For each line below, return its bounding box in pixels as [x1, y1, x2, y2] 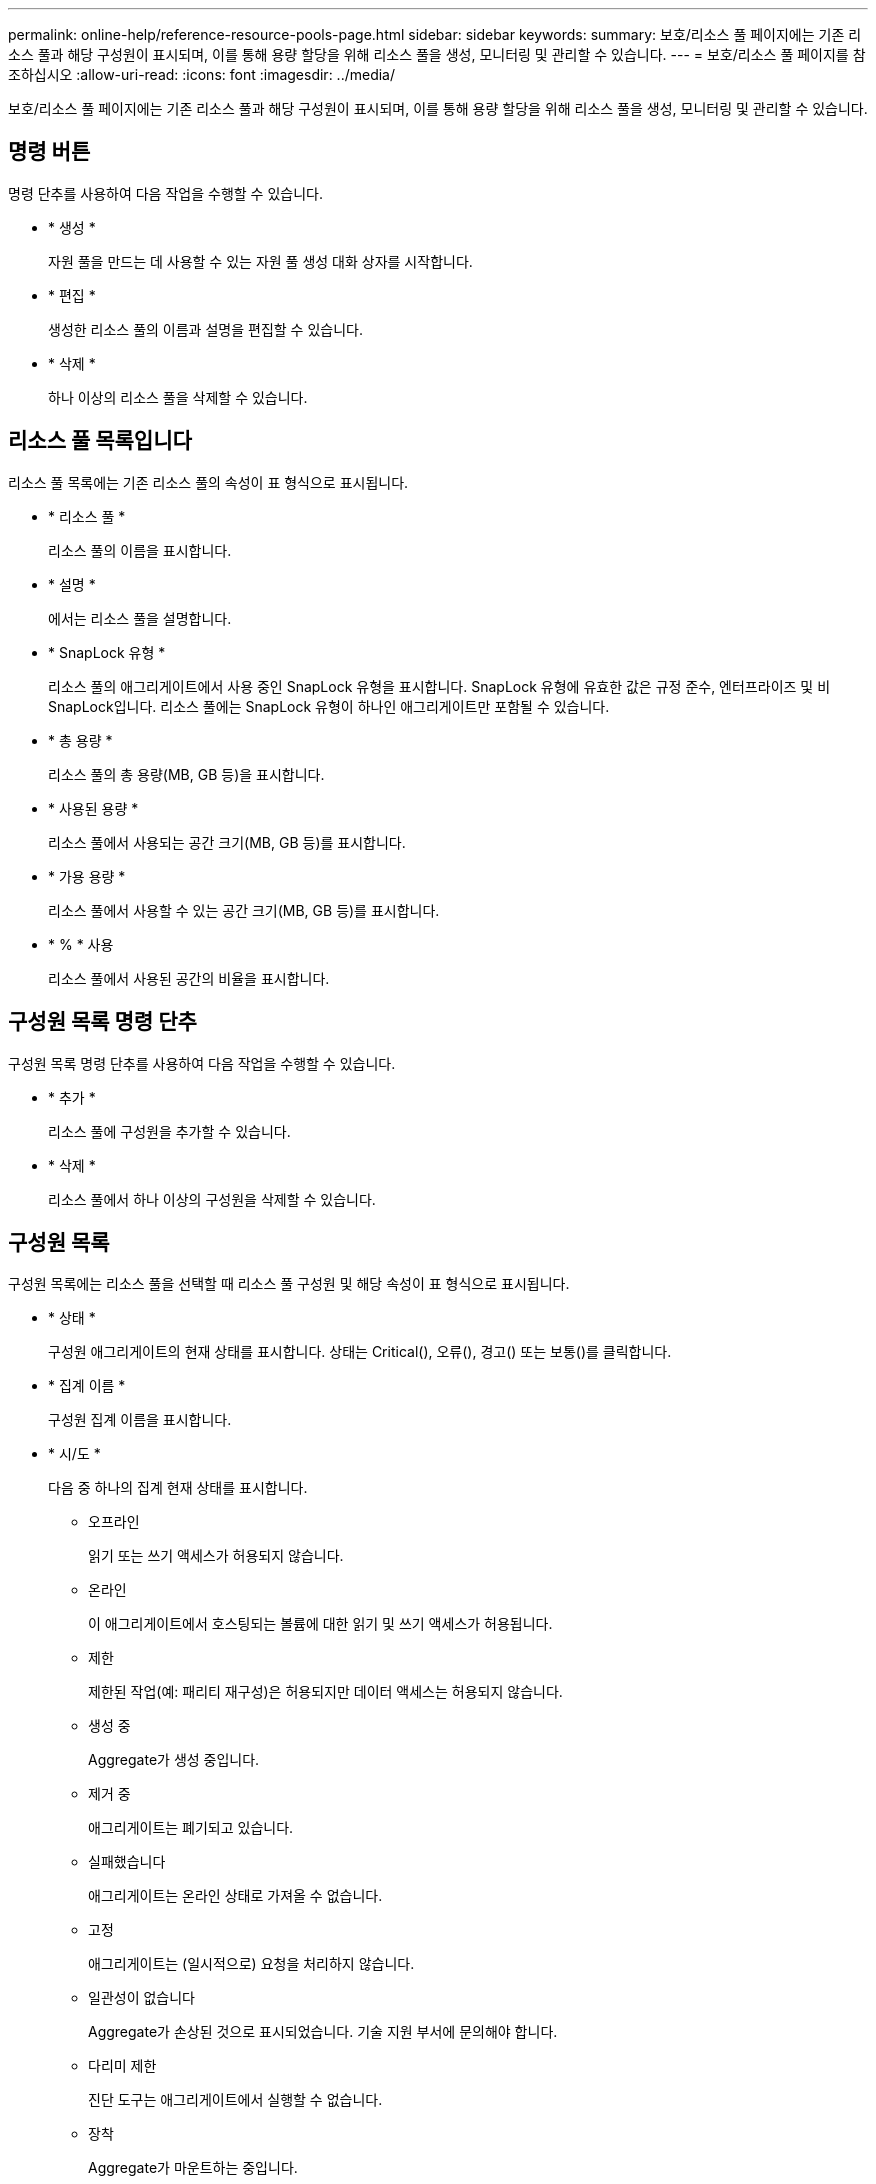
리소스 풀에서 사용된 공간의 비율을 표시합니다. [48, 969, 330, 987]
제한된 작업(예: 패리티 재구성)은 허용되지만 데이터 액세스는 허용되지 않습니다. [88, 1683, 563, 1701]
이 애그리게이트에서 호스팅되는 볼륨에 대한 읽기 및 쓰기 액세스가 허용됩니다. [88, 1615, 553, 1633]
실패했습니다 [88, 1853, 166, 1871]
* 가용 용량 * [48, 867, 126, 885]
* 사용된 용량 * [48, 799, 139, 817]
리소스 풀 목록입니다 [8, 428, 192, 454]
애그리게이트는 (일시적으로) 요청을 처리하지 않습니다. [88, 1955, 415, 1973]
